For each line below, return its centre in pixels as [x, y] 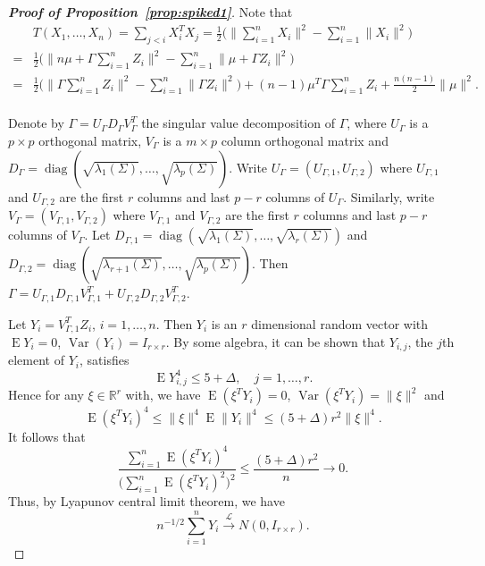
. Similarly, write [389, 196]
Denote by [36, 123]
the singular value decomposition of [238, 123]
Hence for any [46, 395]
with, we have [163, 395]
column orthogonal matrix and [305, 141]
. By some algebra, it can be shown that [276, 341]
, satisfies [104, 360]
